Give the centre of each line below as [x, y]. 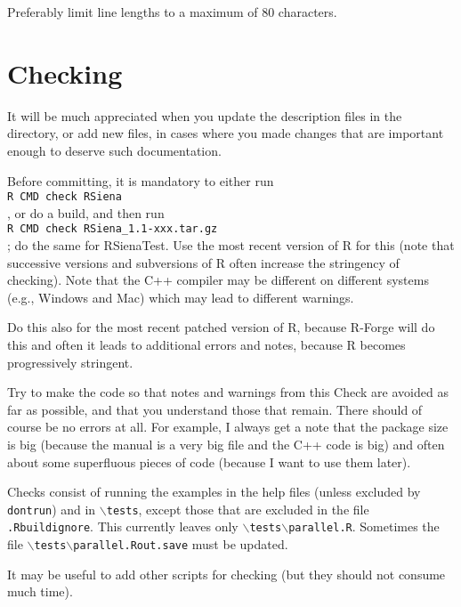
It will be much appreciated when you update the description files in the [205, 115]
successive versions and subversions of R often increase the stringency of [203, 262]
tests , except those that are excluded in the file [238, 509]
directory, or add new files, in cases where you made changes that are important [226, 133]
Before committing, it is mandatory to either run [141, 180]
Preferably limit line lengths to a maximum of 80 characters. [172, 12]
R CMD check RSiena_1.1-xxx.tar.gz [113, 229]
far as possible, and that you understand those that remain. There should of [215, 409]
